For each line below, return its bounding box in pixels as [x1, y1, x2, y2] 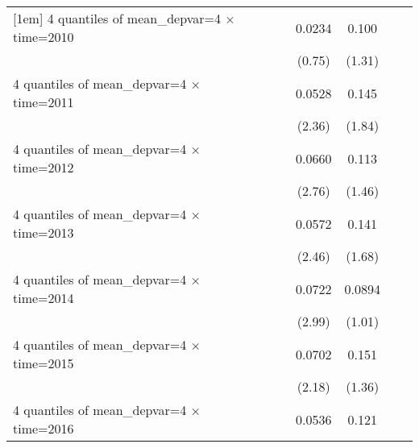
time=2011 [13, 93, 74, 111]
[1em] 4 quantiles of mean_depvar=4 [13, 9, 221, 27]
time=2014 [13, 288, 74, 307]
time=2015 [13, 354, 74, 372]
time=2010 [13, 27, 74, 46]
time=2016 [13, 419, 74, 438]
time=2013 [13, 223, 74, 242]
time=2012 [13, 158, 74, 176]
